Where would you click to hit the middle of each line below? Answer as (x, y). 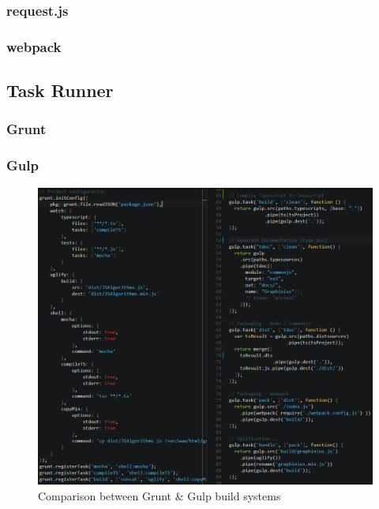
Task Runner (60, 90)
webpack (34, 46)
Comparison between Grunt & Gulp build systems (159, 495)
